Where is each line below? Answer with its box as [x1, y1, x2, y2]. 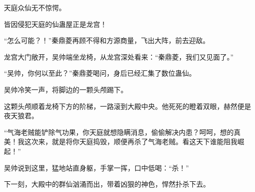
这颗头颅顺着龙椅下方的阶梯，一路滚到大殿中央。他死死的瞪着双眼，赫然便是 [4, 101, 251, 111]
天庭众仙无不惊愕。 [4, 2, 66, 12]
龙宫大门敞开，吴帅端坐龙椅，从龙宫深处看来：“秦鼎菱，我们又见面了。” [4, 51, 234, 62]
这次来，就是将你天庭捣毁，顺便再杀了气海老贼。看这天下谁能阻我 [24, 136, 237, 147]
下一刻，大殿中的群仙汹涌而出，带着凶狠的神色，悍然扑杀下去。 [4, 179, 210, 189]
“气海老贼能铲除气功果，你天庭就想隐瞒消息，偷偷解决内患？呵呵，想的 [4, 127, 234, 137]
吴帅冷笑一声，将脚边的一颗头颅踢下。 [4, 84, 127, 94]
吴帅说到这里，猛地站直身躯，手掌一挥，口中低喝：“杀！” [4, 162, 189, 172]
